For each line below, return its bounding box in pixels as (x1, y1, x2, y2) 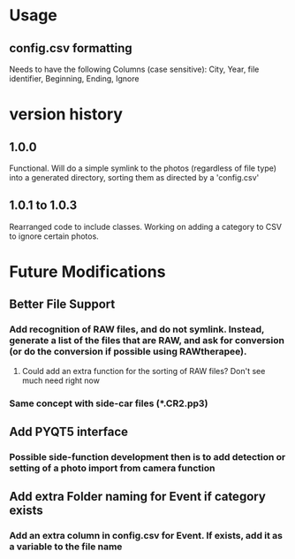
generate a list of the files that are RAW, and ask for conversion (9, 334, 285, 347)
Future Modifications (9, 262, 166, 281)
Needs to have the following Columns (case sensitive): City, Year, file (9, 64, 260, 74)
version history (9, 104, 124, 125)
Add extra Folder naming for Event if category (9, 489, 267, 504)
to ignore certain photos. (9, 231, 99, 241)
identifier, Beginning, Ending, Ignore (9, 73, 140, 84)
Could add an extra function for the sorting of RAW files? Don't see (21, 365, 266, 376)
